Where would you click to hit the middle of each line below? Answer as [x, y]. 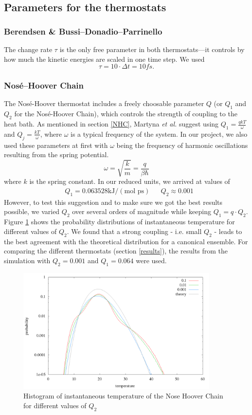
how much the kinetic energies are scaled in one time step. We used [104, 59]
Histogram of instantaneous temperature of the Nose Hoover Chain [123, 396]
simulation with [27, 260]
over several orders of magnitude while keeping [142, 211]
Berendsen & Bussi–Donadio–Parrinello [83, 31]
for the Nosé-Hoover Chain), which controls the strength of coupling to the [126, 114]
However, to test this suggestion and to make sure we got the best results [113, 202]
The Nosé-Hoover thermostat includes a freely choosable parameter [104, 103]
